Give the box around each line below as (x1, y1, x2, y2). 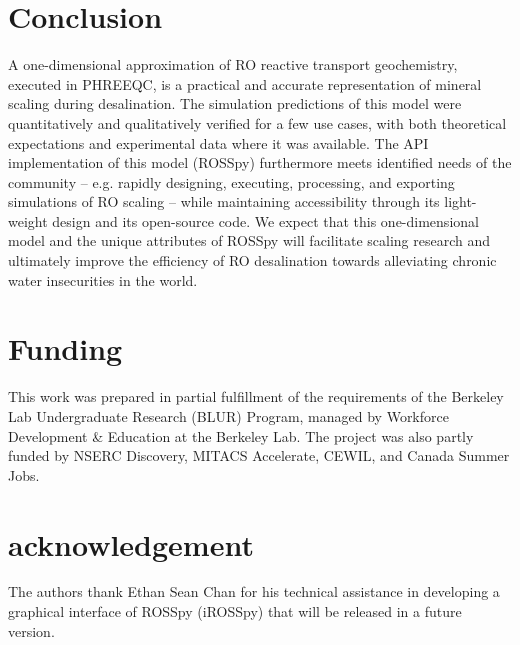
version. (8, 620, 55, 641)
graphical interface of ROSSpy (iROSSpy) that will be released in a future (8, 601, 462, 622)
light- (444, 191, 477, 212)
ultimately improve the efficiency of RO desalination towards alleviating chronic (8, 250, 497, 271)
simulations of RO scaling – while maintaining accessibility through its (8, 191, 440, 212)
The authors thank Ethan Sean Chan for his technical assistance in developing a (8, 581, 500, 602)
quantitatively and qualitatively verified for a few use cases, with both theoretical (8, 112, 507, 133)
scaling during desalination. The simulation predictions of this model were (8, 93, 462, 114)
